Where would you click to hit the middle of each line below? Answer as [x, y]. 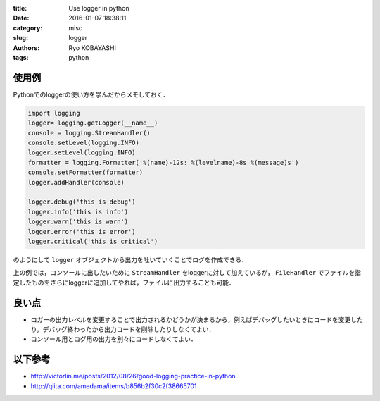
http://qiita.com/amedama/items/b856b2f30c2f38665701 [114, 386]
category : [28, 27]
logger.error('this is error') [82, 232]
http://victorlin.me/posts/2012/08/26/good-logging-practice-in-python [133, 376]
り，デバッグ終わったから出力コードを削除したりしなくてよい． [123, 329]
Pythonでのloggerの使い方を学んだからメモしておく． [91, 94]
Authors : [26, 48]
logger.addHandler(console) [76, 182]
